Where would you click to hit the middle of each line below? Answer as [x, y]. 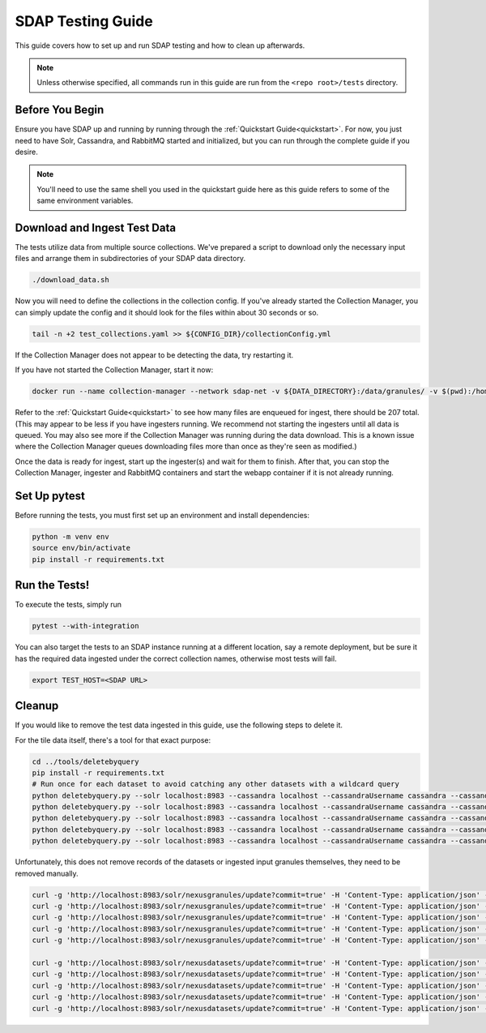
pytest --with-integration [85, 626]
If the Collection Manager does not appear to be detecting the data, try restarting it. [154, 355]
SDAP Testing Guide [84, 21]
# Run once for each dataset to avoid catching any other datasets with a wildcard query [216, 784]
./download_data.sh [70, 280]
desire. [26, 152]
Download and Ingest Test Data [96, 228]
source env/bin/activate [81, 548]
